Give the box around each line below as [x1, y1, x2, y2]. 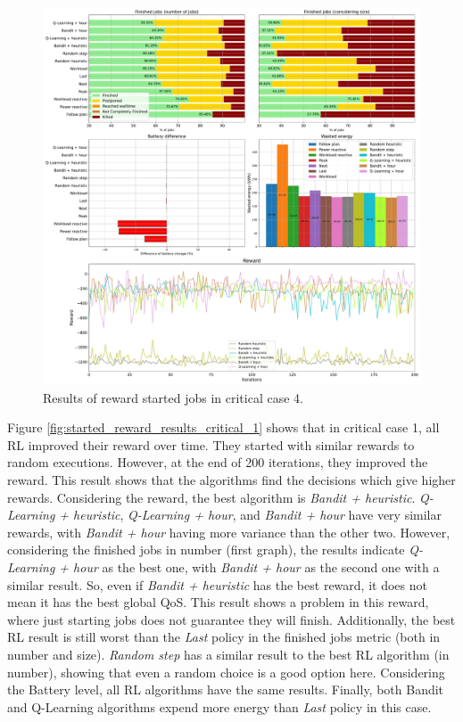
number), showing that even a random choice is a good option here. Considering [7, 662, 445, 681]
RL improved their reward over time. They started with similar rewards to [7, 435, 415, 454]
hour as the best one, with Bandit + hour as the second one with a [73, 557, 440, 576]
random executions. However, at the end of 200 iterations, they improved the [7, 453, 428, 472]
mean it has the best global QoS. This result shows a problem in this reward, [7, 593, 429, 611]
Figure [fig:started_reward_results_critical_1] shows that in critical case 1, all [7, 418, 440, 437]
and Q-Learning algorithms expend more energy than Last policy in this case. [7, 697, 432, 716]
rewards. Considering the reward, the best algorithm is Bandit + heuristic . [7, 488, 416, 506]
